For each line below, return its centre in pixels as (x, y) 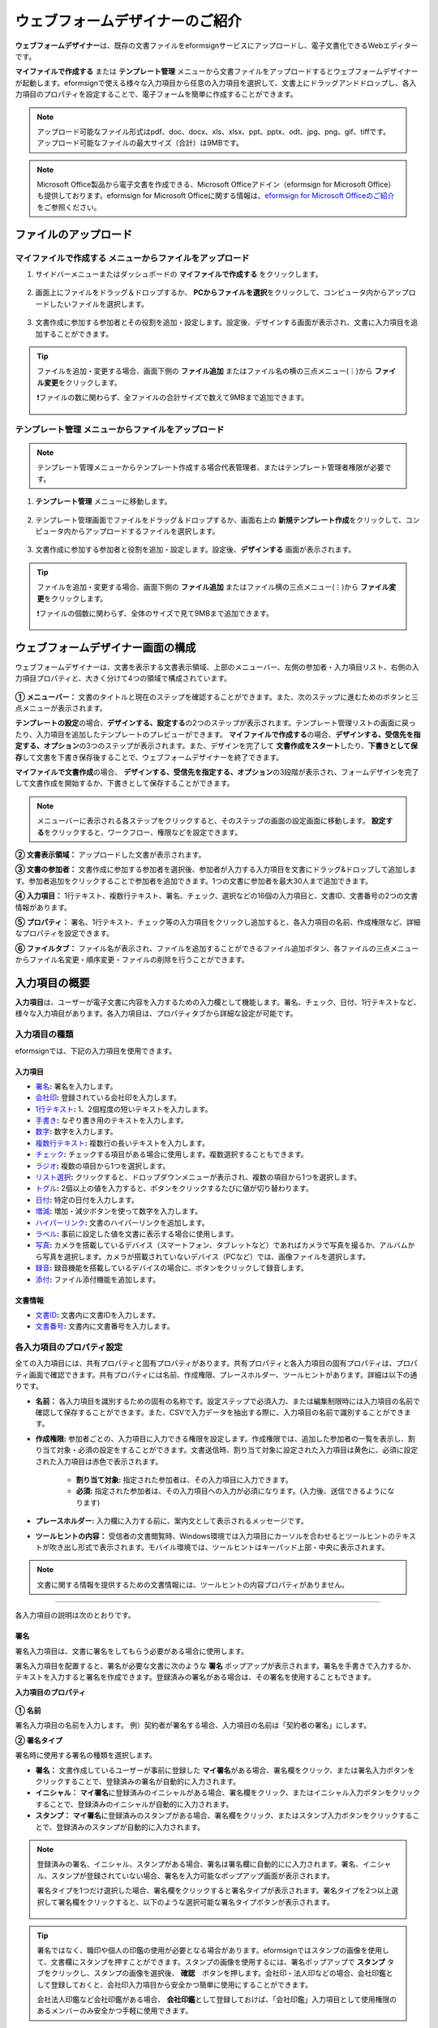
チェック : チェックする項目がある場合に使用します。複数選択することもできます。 (172, 1154)
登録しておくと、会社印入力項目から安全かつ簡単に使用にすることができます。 (181, 1984)
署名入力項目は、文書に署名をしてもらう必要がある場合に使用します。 (132, 1651)
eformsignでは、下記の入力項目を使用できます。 (96, 1051)
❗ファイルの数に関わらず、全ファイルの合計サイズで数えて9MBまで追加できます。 (173, 397)
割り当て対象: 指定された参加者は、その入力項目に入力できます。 (185, 1480)
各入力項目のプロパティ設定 (69, 1347)
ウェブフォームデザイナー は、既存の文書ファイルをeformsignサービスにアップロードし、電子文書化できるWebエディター (217, 45)
